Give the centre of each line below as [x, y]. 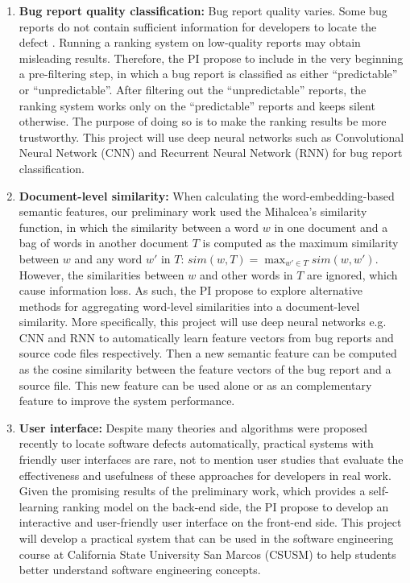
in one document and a [331, 227]
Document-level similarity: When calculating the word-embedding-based [207, 195]
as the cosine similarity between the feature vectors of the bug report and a [205, 369]
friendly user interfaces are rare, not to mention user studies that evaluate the [211, 459]
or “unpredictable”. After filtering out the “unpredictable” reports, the [193, 89]
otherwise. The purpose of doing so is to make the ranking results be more [203, 121]
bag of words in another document [104, 243]
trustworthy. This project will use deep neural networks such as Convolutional [211, 136]
